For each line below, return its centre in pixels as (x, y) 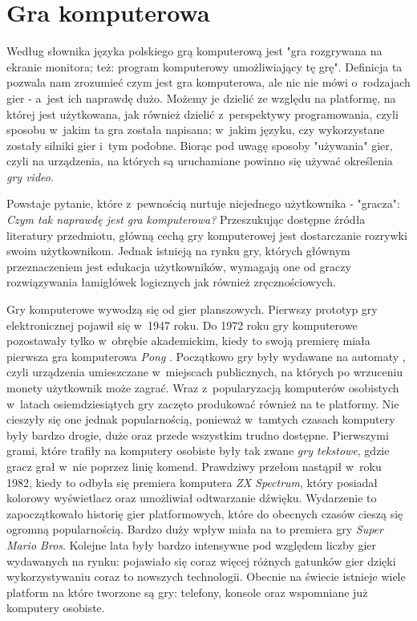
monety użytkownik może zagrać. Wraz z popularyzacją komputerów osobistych (203, 388)
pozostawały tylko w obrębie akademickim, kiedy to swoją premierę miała (188, 341)
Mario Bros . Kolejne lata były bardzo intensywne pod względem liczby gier (192, 544)
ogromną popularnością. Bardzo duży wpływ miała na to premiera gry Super (195, 529)
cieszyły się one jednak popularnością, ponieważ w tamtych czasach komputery (201, 419)
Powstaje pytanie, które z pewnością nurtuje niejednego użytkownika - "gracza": (203, 203)
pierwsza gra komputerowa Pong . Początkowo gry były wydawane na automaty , (206, 356)
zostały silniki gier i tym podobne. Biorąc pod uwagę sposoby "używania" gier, (200, 145)
